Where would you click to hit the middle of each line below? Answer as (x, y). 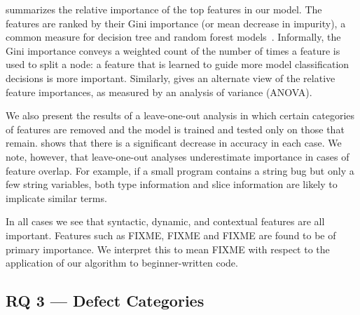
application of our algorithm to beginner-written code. (122, 263)
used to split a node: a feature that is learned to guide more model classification (178, 64)
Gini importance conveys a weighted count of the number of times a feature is (173, 50)
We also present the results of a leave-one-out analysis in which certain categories (180, 115)
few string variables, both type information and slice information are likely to (172, 184)
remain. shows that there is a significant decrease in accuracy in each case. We (174, 143)
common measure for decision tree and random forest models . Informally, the (173, 37)
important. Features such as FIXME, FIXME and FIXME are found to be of (171, 235)
